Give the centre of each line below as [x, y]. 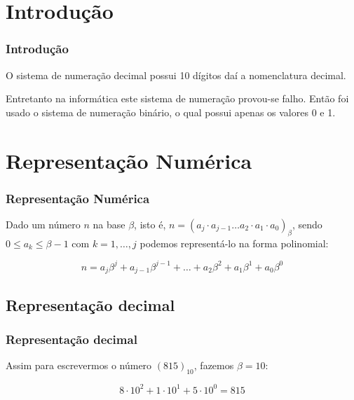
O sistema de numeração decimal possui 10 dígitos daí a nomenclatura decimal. [176, 75]
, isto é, [150, 224]
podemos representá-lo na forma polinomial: [234, 243]
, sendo [307, 224]
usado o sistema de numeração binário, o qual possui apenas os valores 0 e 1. [171, 112]
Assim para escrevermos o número [79, 365]
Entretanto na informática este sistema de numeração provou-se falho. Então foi [177, 98]
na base [109, 224]
